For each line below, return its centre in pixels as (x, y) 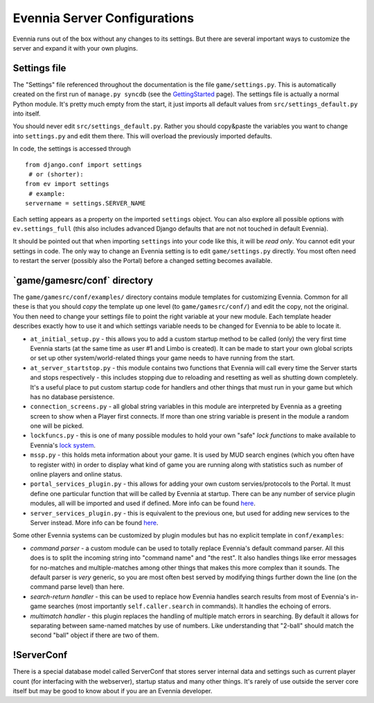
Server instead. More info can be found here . (94, 522)
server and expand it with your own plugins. (75, 48)
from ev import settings (67, 184)
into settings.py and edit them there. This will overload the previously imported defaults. (143, 136)
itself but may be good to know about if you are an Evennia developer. (113, 691)
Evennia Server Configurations (103, 18)
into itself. (27, 113)
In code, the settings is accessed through (72, 149)
